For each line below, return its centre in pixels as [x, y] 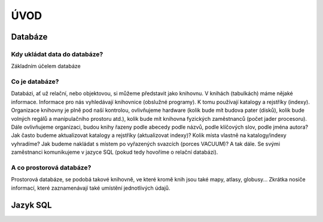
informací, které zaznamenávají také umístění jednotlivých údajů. [91, 188]
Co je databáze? [35, 82]
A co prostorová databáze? [51, 168]
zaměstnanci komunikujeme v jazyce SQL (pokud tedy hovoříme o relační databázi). [115, 152]
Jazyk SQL [31, 205]
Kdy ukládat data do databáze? [57, 54]
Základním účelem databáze [46, 66]
